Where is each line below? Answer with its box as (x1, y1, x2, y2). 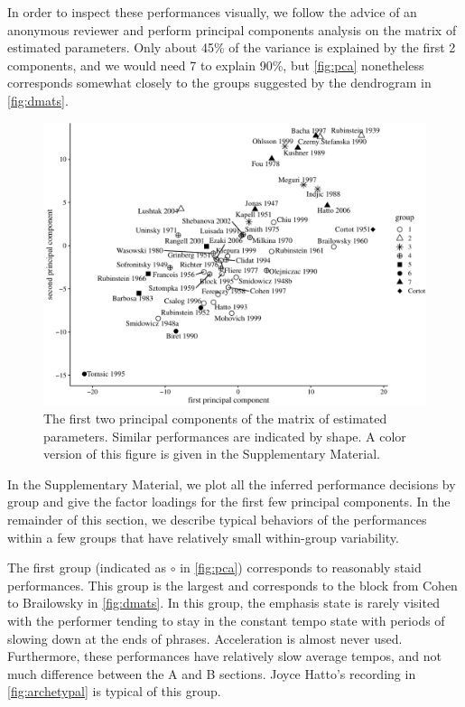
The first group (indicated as (7, 558, 167, 577)
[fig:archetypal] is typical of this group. (7, 682, 221, 701)
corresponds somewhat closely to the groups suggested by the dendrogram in (7, 73, 432, 92)
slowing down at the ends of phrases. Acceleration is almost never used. (7, 628, 403, 647)
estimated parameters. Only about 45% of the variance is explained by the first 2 (7, 38, 456, 57)
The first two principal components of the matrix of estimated (43, 409, 387, 428)
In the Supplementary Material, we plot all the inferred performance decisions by (7, 474, 456, 493)
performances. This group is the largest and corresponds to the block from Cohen (7, 575, 458, 594)
